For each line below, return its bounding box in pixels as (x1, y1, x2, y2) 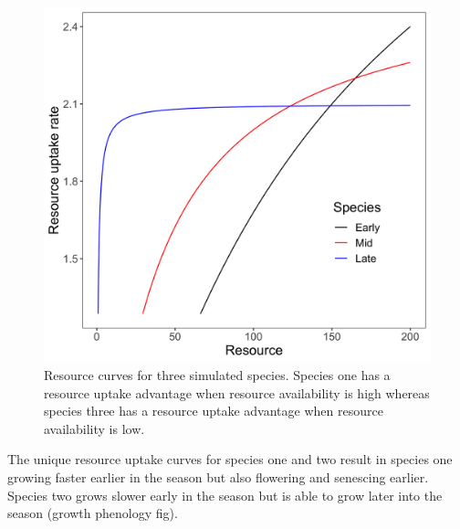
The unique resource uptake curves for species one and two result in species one (7, 450, 453, 469)
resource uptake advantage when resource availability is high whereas (44, 383, 430, 402)
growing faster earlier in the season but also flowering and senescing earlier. (7, 467, 429, 486)
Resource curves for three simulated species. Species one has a (44, 365, 391, 384)
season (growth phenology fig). (7, 503, 178, 523)
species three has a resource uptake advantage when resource (44, 401, 383, 420)
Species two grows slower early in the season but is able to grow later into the (7, 485, 443, 504)
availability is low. (44, 418, 145, 438)
